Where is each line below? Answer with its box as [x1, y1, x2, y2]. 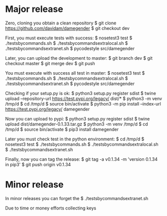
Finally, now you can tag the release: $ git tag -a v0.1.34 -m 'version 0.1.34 [5, 156, 158, 162]
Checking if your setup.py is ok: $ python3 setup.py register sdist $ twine [5, 90, 156, 96]
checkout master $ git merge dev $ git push [5, 60, 96, 66]
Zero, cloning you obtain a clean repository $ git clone [5, 20, 117, 26]
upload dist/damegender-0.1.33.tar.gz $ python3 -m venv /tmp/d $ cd [5, 121, 148, 127]
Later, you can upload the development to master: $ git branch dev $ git [5, 55, 153, 61]
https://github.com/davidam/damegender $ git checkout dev [5, 25, 130, 31]
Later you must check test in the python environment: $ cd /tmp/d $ [5, 136, 145, 142]
